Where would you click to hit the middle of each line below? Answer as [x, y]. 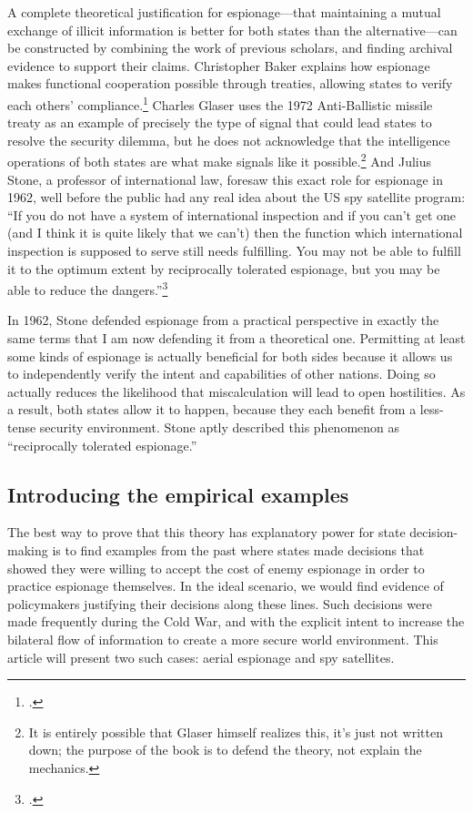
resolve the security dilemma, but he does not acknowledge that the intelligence [229, 140]
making [28, 550]
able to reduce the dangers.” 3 [88, 288]
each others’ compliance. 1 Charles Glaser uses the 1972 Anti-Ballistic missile [220, 103]
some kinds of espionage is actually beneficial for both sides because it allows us [230, 356]
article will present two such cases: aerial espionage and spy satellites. [201, 657]
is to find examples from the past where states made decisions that [238, 550]
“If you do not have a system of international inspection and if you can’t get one [231, 214]
